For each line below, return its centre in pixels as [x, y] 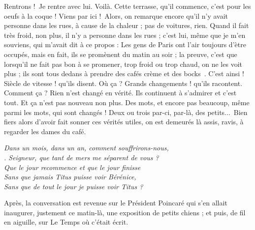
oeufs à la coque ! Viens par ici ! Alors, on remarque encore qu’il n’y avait [116, 15]
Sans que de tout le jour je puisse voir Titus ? [74, 186]
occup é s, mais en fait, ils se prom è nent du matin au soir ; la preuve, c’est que [121, 54]
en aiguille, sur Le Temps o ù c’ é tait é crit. [66, 222]
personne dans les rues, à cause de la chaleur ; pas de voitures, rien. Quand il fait [127, 25]
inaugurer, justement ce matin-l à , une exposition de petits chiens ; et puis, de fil [125, 212]
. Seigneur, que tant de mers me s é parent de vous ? [81, 157]
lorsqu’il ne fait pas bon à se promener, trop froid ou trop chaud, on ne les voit [123, 64]
